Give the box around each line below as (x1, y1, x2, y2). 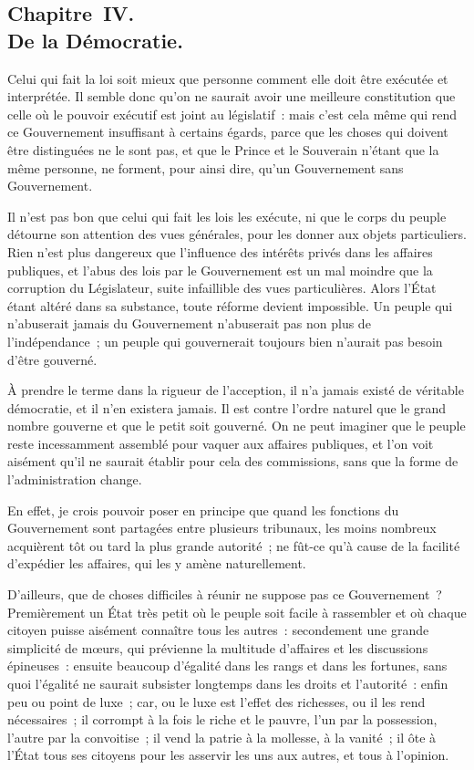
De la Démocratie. (7, 26, 183, 54)
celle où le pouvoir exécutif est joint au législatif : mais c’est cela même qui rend (7, 104, 458, 123)
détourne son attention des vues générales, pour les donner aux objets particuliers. (7, 224, 468, 244)
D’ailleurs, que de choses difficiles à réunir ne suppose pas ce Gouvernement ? (7, 585, 442, 604)
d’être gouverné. (7, 349, 98, 369)
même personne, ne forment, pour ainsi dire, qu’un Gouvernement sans (7, 158, 404, 177)
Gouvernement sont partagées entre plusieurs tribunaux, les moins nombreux (7, 518, 437, 537)
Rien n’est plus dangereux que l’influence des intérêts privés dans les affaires (7, 242, 433, 261)
